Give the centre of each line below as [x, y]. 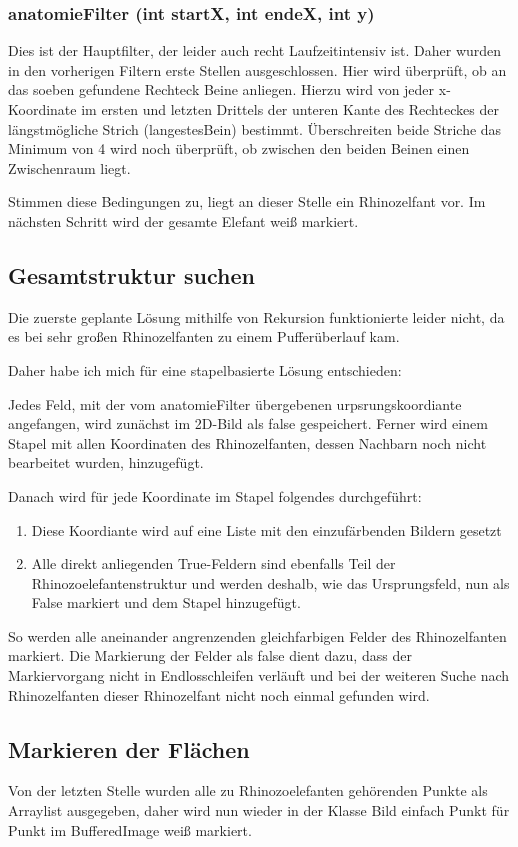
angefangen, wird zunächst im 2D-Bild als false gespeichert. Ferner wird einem [248, 423]
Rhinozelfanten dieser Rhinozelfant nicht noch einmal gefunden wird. [219, 694]
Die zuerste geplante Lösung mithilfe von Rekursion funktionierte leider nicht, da [256, 316]
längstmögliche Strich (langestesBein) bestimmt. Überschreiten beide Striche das [255, 128]
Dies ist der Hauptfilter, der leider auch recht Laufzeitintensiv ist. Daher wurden [255, 50]
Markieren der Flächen [129, 748]
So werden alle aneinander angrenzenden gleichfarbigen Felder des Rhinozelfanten [257, 635]
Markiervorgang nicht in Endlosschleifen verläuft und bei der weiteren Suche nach [259, 675]
